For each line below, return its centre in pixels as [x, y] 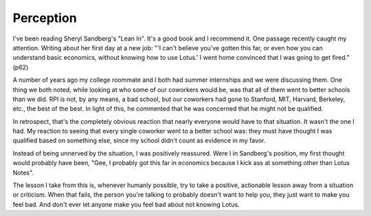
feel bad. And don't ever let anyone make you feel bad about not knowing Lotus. [126, 204]
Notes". [23, 173]
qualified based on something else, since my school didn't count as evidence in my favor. [139, 140]
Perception [45, 18]
